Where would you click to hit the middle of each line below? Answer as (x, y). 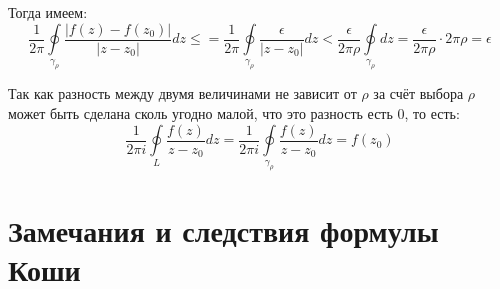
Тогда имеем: (48, 12)
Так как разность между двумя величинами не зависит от (182, 93)
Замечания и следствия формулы (223, 229)
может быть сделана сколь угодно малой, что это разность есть (200, 113)
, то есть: (432, 113)
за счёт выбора (418, 93)
